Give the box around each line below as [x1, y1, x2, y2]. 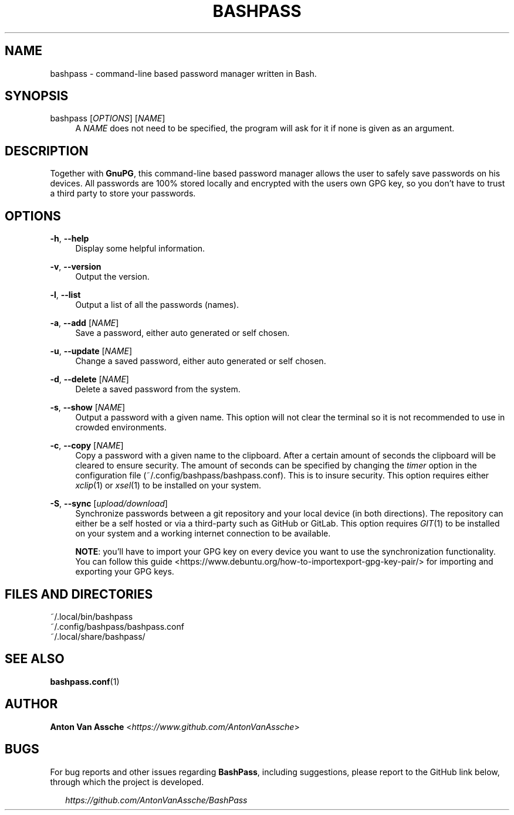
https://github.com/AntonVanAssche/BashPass [65, 794, 248, 805]
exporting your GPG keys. [75, 566, 174, 577]
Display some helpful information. [75, 243, 205, 254]
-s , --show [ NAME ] [50, 402, 126, 413]
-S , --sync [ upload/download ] [50, 498, 168, 509]
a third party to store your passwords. [50, 188, 196, 199]
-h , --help [50, 233, 89, 244]
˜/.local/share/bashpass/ [50, 631, 146, 641]
